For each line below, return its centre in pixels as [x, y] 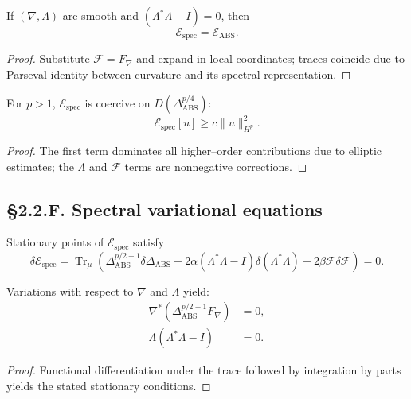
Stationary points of [55, 242]
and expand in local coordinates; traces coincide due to [270, 58]
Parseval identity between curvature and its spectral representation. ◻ [179, 74]
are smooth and [101, 15]
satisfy [149, 242]
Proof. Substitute [48, 58]
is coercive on [117, 102]
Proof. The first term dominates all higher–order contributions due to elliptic [194, 150]
